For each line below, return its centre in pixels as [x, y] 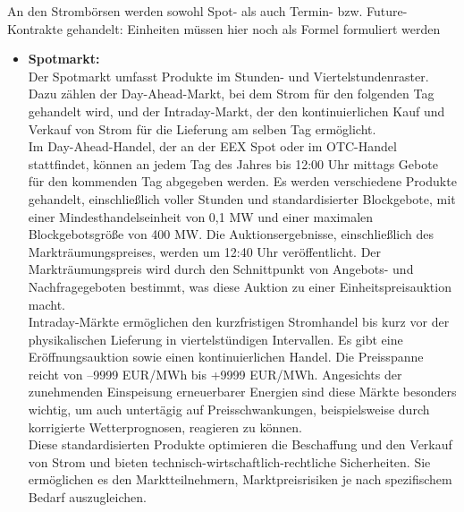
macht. [47, 304]
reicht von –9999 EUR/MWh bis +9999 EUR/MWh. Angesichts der [215, 374]
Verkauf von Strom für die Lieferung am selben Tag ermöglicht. [202, 128]
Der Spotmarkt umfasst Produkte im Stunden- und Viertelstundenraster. [228, 76]
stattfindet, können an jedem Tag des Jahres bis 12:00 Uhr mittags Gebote [233, 163]
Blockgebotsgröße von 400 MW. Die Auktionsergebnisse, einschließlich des [231, 234]
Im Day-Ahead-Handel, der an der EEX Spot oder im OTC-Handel [212, 146]
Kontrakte [35, 28]
